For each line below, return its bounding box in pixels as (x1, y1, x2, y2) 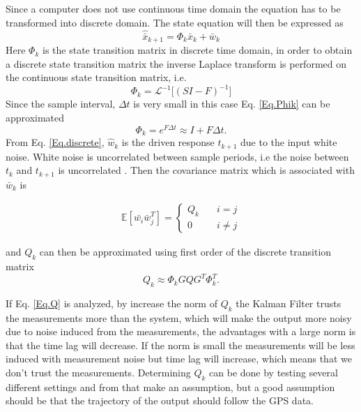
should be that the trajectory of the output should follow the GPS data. (6, 393, 314, 408)
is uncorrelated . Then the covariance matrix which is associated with (58, 163, 355, 177)
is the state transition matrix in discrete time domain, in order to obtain (42, 43, 353, 57)
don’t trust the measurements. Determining (6, 365, 191, 380)
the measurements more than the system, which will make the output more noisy (6, 310, 352, 325)
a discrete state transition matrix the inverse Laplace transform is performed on (6, 56, 347, 71)
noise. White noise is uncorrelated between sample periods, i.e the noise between (6, 149, 349, 163)
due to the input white (240, 135, 337, 149)
